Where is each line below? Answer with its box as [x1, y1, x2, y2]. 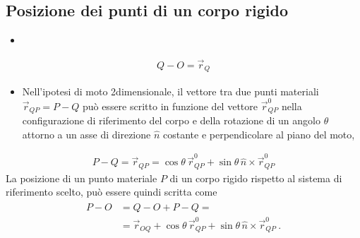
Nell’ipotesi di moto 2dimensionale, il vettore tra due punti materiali [22, 83, 319, 98]
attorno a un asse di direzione [22, 126, 151, 141]
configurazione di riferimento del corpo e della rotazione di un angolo [22, 113, 320, 128]
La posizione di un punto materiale [6, 170, 157, 185]
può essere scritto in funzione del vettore [82, 98, 258, 113]
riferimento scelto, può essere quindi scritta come [6, 184, 217, 199]
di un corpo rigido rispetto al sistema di [169, 170, 342, 185]
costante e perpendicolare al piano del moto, [162, 126, 355, 141]
